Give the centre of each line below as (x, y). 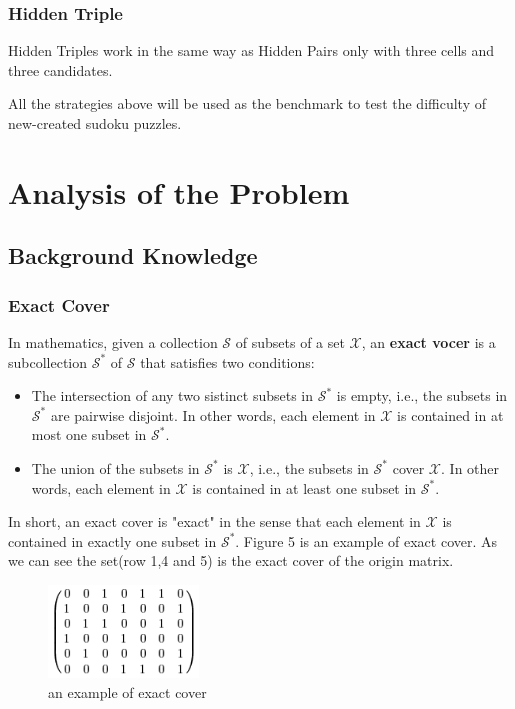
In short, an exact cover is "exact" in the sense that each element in (214, 521)
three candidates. (60, 69)
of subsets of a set (290, 341)
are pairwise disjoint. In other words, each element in (213, 414)
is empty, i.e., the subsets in (422, 395)
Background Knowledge (133, 255)
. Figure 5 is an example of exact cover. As (366, 540)
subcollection (48, 361)
